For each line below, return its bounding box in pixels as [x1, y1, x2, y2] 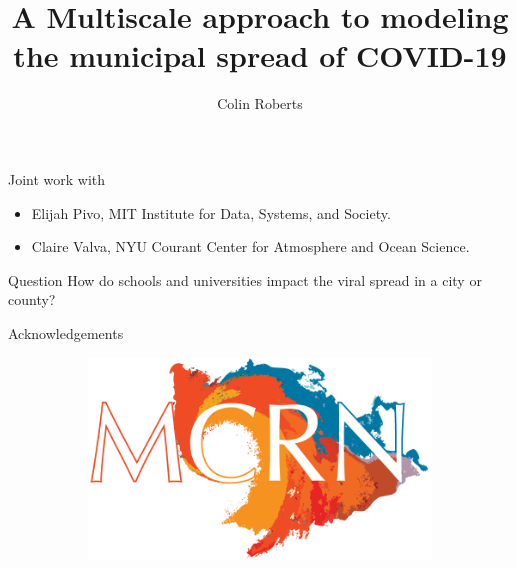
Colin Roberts [217, 93, 303, 114]
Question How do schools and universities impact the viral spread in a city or [8, 269, 482, 290]
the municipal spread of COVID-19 [13, 35, 507, 76]
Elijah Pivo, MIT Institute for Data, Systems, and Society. [31, 202, 391, 223]
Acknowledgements [8, 322, 124, 343]
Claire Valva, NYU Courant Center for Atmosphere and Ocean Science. [31, 236, 470, 257]
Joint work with [8, 168, 106, 189]
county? [8, 289, 56, 310]
